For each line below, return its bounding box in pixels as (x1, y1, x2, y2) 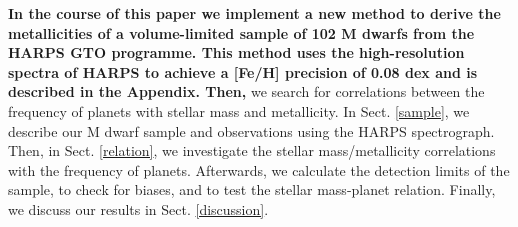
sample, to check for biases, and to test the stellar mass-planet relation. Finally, (8, 179, 496, 200)
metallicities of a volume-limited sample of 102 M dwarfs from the (8, 22, 475, 43)
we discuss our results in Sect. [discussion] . (8, 198, 269, 219)
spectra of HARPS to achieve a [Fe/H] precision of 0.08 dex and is (8, 61, 478, 82)
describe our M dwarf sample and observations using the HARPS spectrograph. (8, 120, 495, 141)
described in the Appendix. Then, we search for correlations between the (8, 81, 485, 102)
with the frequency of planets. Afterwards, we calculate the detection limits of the (8, 159, 510, 180)
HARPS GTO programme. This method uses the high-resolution (8, 42, 465, 63)
